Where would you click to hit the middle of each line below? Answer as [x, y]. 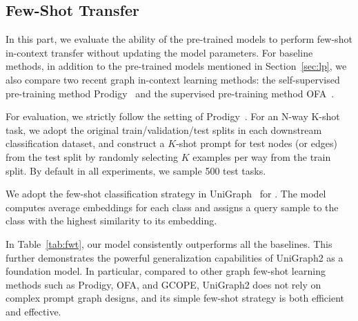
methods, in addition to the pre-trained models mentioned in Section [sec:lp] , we [176, 66]
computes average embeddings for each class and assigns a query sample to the [172, 207]
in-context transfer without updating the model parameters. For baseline [159, 52]
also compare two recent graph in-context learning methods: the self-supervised [173, 79]
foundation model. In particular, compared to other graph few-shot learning [166, 271]
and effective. [33, 311]
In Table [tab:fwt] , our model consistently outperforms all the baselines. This [169, 243]
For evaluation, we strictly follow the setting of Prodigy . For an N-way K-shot [173, 116]
